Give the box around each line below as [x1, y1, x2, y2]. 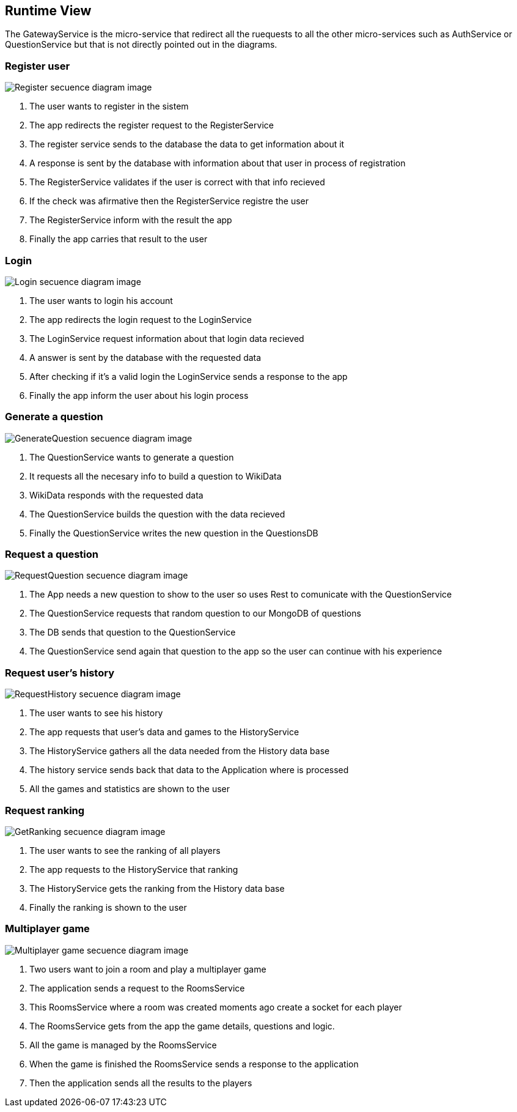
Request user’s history [5, 666, 114, 679]
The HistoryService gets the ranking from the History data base [29, 883, 285, 894]
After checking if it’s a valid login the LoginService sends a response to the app [29, 371, 348, 382]
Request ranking [5, 804, 85, 817]
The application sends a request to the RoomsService [29, 982, 245, 993]
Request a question [5, 548, 98, 561]
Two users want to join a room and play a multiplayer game [29, 963, 266, 974]
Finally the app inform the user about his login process [29, 390, 249, 401]
